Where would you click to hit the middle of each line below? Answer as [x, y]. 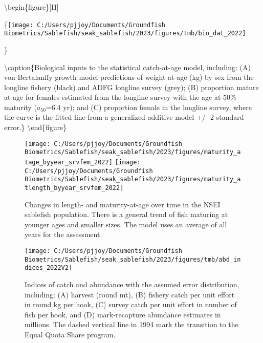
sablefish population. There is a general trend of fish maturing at [126, 214]
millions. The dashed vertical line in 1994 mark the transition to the [131, 324]
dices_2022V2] [49, 268]
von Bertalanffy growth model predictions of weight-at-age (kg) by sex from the [129, 77]
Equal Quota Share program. [70, 334]
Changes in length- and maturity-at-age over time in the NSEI [123, 204]
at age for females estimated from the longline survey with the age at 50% [120, 97]
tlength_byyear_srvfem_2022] [74, 188]
